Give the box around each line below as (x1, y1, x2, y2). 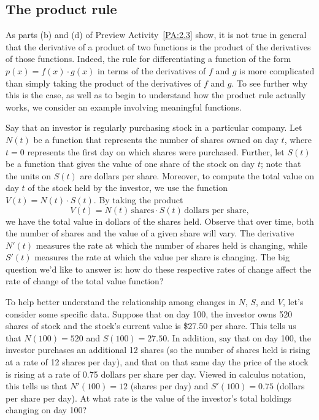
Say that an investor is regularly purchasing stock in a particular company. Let (6, 121, 302, 134)
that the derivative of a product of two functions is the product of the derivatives (6, 40, 311, 53)
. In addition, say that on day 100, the (167, 331, 311, 344)
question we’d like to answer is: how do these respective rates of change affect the (6, 262, 312, 275)
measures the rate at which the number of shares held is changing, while (36, 238, 308, 251)
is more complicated (239, 64, 315, 77)
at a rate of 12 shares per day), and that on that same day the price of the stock (6, 356, 309, 368)
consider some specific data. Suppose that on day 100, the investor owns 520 (6, 307, 293, 320)
